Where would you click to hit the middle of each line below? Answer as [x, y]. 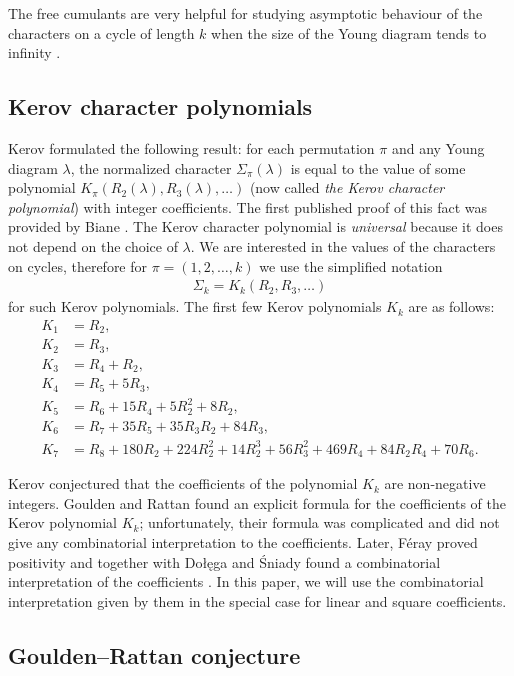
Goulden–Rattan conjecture [154, 654]
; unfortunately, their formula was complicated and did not [319, 522]
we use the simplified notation [351, 265]
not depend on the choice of [93, 245]
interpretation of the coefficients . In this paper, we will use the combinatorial [246, 581]
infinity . [34, 52]
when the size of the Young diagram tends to [349, 32]
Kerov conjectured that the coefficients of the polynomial [183, 483]
